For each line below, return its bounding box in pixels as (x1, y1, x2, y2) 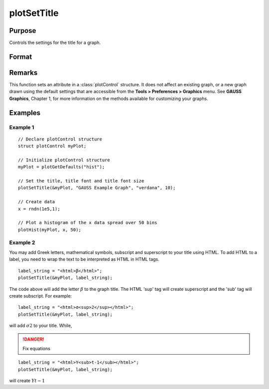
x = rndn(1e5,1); (18, 206, 60, 212)
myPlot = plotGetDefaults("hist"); (18, 164, 105, 170)
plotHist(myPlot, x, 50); (18, 227, 82, 233)
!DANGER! (22, 336, 44, 342)
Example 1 (9, 124, 34, 130)
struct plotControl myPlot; (18, 143, 87, 149)
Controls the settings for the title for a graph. (9, 40, 101, 46)
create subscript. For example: (9, 293, 72, 299)
